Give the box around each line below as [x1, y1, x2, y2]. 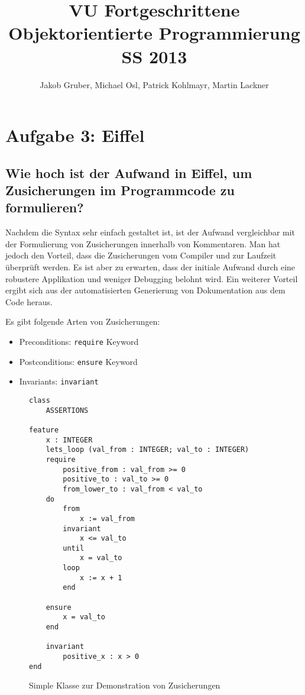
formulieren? [5, 198, 84, 216]
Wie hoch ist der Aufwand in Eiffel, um [5, 163, 252, 182]
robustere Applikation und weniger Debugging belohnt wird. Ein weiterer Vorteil [5, 272, 298, 285]
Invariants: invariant [19, 375, 99, 387]
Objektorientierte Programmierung [8, 21, 300, 45]
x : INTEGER [46, 435, 93, 444]
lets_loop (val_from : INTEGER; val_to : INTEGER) [46, 445, 249, 454]
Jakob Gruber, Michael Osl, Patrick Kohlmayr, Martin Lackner [40, 78, 269, 90]
